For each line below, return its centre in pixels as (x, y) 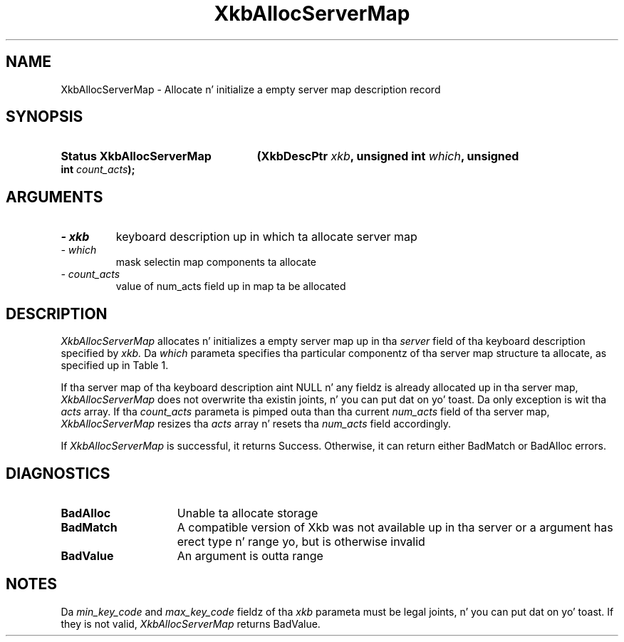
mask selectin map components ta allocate (216, 262)
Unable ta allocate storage (248, 513)
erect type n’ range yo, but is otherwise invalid (301, 541)
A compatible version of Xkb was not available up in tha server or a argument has (395, 527)
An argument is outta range (250, 555)
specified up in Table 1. (115, 366)
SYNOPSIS (45, 117)
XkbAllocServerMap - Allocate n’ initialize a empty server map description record (251, 89)
